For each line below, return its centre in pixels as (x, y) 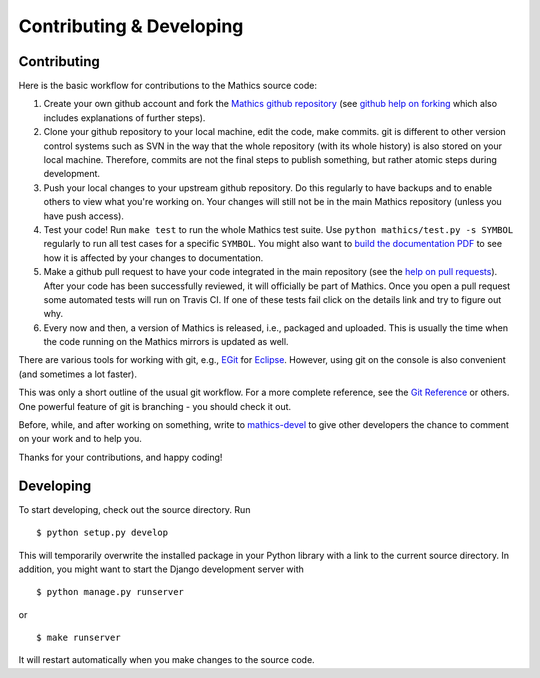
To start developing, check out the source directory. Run (134, 509)
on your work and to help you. (80, 439)
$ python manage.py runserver (110, 592)
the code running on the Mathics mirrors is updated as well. (166, 342)
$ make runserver (78, 638)
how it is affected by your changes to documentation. (153, 257)
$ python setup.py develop (102, 533)
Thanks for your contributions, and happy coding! (120, 457)
